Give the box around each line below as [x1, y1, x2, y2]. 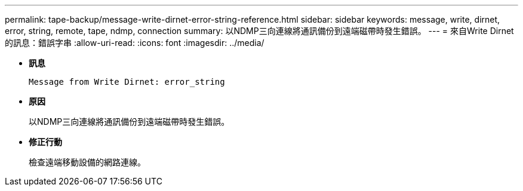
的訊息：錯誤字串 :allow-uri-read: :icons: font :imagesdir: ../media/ [5, 38, 264, 48]
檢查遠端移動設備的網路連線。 [29, 157, 146, 167]
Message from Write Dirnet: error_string [29, 77, 225, 87]
